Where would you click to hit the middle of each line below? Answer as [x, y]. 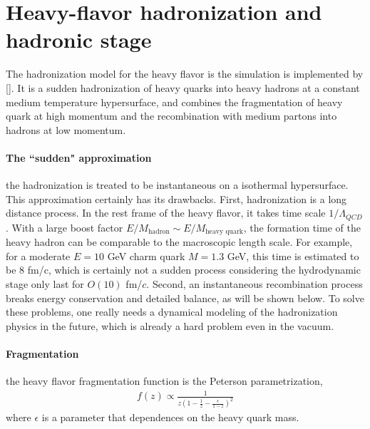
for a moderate [38, 255]
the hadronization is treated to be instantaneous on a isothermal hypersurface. [177, 185]
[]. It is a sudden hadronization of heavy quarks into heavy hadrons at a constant [183, 87]
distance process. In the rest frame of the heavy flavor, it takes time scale [166, 213]
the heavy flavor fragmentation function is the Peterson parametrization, [164, 381]
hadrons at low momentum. [66, 129]
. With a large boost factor [65, 227]
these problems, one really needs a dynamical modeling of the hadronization [172, 312]
